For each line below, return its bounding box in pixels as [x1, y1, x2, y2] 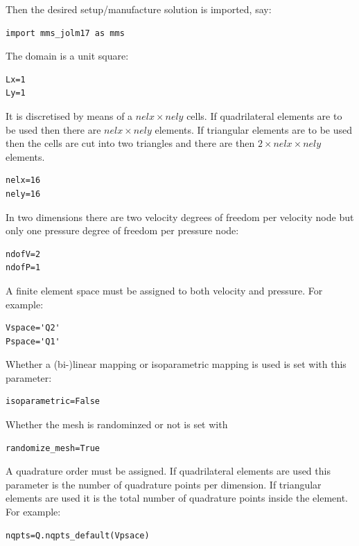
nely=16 [6, 188, 41, 199]
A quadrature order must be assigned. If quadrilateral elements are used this [6, 464, 331, 478]
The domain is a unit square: [6, 49, 129, 63]
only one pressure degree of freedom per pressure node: [6, 223, 239, 238]
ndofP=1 [6, 263, 41, 273]
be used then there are [6, 122, 101, 136]
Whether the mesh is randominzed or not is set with [6, 417, 228, 432]
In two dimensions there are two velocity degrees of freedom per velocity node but [6, 209, 354, 224]
